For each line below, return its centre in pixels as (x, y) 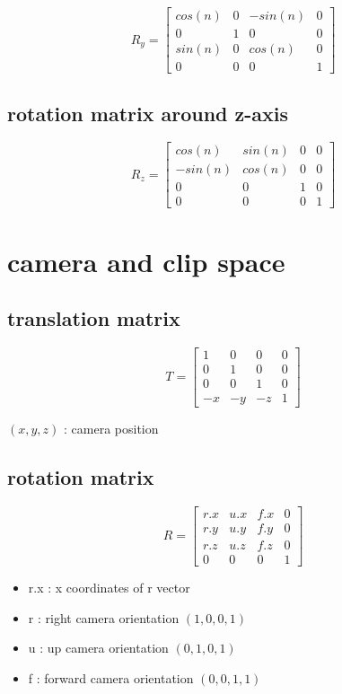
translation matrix (94, 318)
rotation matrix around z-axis (148, 113)
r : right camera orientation (104, 617)
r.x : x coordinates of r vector (109, 588)
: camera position (111, 429)
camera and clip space (146, 261)
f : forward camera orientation (111, 677)
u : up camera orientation (98, 648)
